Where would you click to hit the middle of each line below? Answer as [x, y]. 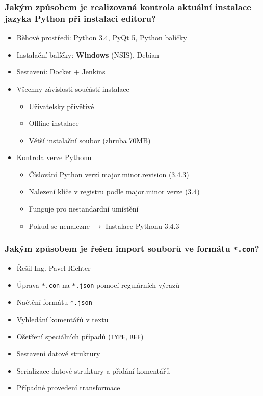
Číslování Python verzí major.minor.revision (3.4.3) [109, 174]
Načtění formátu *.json [54, 302]
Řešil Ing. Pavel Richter [54, 268]
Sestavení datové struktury [58, 353]
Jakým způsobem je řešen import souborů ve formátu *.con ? [132, 248]
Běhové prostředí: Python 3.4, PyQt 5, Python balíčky [102, 37]
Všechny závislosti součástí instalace [73, 88]
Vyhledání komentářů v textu [62, 319]
